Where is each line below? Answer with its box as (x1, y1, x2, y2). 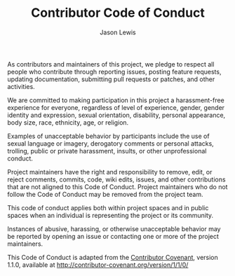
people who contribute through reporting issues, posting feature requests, (7, 67, 222, 76)
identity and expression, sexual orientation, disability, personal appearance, (7, 111, 226, 119)
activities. (7, 82, 35, 90)
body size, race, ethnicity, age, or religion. (7, 118, 129, 127)
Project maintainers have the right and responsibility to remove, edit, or (7, 167, 213, 176)
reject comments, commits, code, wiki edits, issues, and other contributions (7, 175, 226, 184)
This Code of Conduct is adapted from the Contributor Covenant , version (7, 253, 219, 261)
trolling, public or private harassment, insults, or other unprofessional (7, 146, 207, 155)
